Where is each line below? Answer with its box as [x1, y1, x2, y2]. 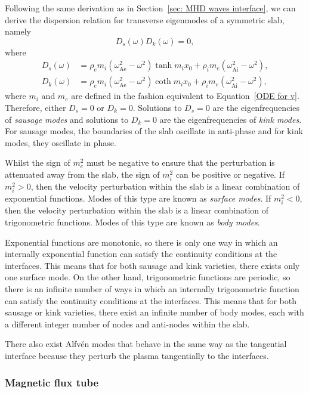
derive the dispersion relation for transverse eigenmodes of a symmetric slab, [5, 13, 285, 26]
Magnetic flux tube [5, 375, 99, 389]
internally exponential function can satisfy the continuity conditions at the [5, 247, 277, 260]
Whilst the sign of [5, 156, 70, 169]
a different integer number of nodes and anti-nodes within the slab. [5, 317, 250, 330]
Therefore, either [5, 101, 66, 114]
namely [5, 25, 31, 38]
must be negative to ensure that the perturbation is [86, 156, 275, 169]
